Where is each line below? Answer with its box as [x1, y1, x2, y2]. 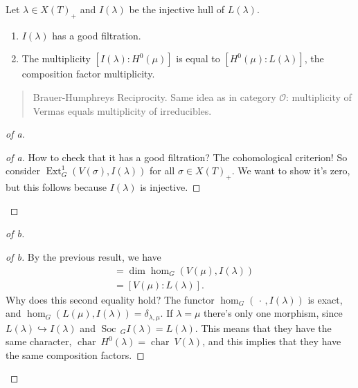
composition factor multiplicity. [21, 66, 155, 81]
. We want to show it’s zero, [231, 163, 350, 178]
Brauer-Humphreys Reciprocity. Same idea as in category [33, 89, 276, 104]
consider [6, 163, 40, 178]
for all [149, 163, 175, 178]
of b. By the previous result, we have [6, 249, 161, 264]
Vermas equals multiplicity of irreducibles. [33, 103, 212, 118]
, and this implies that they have [202, 334, 341, 349]
